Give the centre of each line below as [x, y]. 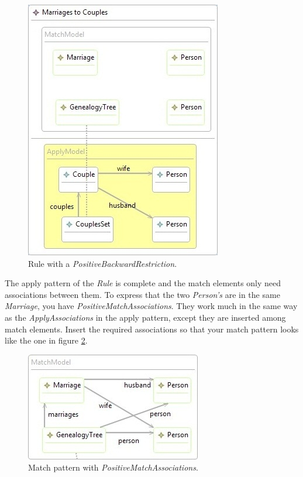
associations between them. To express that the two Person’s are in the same [142, 294]
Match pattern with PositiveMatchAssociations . [113, 467]
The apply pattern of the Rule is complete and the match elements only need [143, 283]
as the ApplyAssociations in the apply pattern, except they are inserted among [145, 317]
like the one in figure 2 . [46, 340]
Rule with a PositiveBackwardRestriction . [103, 263]
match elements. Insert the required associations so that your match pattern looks [152, 329]
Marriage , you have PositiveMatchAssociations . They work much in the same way [151, 306]
